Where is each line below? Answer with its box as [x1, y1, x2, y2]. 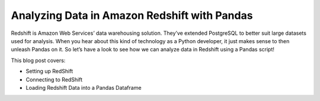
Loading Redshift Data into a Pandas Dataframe [25, 84, 142, 91]
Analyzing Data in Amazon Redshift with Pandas [11, 9, 253, 22]
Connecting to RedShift [25, 76, 83, 83]
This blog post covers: [11, 57, 66, 64]
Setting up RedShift [25, 68, 73, 75]
